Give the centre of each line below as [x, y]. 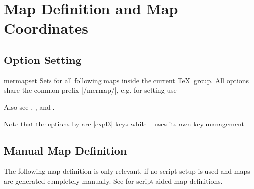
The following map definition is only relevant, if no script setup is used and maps [127, 171]
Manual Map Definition [66, 150]
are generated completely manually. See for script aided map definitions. [113, 180]
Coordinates [46, 28]
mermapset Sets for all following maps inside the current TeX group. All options [127, 80]
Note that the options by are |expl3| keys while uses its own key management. [125, 123]
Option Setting [43, 59]
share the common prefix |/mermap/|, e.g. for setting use [90, 90]
